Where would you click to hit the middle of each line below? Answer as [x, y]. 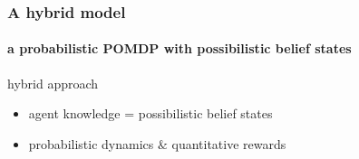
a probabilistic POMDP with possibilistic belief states [179, 48]
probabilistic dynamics [91, 143]
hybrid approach [53, 83]
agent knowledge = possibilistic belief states [150, 113]
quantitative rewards [229, 143]
